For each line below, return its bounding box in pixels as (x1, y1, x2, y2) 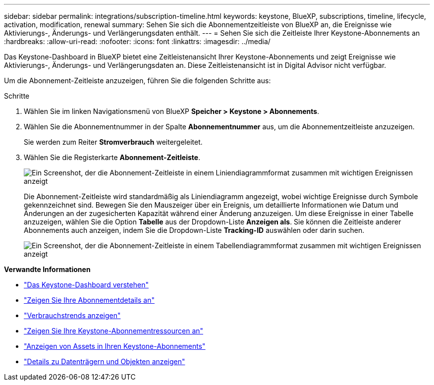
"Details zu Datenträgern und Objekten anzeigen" (24, 357, 185, 366)
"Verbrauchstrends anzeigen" (24, 311, 121, 320)
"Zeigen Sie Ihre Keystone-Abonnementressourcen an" (24, 327, 204, 335)
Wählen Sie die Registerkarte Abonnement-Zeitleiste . (24, 153, 201, 162)
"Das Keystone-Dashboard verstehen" (24, 280, 149, 289)
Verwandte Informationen (4, 265, 91, 274)
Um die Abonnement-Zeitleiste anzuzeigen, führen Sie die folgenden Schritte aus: (4, 76, 271, 85)
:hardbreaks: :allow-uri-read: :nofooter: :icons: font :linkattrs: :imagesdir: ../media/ (4, 37, 271, 46)
